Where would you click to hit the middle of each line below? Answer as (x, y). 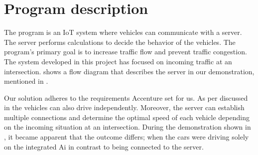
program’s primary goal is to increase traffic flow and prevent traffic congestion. (126, 52)
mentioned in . (26, 81)
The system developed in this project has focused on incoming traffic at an (118, 61)
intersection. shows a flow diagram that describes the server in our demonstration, (129, 71)
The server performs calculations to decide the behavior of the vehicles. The (120, 42)
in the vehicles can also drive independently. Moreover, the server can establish (124, 107)
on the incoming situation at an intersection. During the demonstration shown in (128, 127)
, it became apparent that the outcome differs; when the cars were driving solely (127, 137)
